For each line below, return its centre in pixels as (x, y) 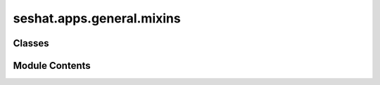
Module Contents (52, 66)
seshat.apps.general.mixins (97, 18)
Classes (31, 43)
